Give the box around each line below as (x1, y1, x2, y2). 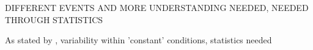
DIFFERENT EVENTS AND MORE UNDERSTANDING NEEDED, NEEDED (5, 1, 309, 13)
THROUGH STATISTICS (5, 13, 103, 26)
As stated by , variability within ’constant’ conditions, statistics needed (5, 34, 272, 46)
